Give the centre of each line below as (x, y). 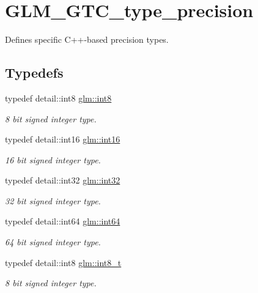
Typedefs (34, 72)
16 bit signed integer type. (53, 159)
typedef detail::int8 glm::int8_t (63, 262)
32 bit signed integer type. (53, 200)
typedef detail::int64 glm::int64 (63, 221)
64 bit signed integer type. (53, 242)
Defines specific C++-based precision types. (87, 39)
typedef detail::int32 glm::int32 (63, 180)
